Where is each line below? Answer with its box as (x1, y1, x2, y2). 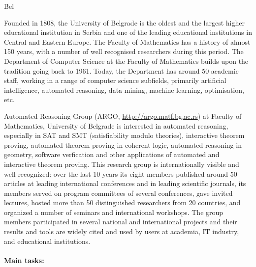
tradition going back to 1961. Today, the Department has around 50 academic (4, 65, 239, 76)
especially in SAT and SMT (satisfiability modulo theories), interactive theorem (4, 130, 245, 140)
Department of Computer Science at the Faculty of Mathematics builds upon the (4, 55, 249, 66)
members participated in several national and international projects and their (4, 216, 237, 227)
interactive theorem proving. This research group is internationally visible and (4, 159, 239, 169)
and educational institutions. (4, 236, 91, 246)
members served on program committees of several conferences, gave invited (4, 187, 233, 198)
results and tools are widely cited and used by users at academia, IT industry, (4, 226, 239, 237)
